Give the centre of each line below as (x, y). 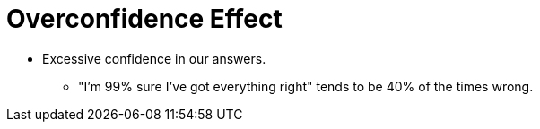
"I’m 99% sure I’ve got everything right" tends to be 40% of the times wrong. (306, 86)
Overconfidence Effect (144, 19)
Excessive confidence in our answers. (154, 58)
